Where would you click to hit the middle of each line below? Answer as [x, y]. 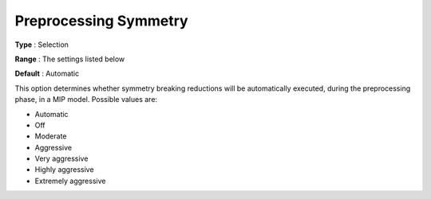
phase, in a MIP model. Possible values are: [86, 99]
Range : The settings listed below [70, 59]
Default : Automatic [47, 74]
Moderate [51, 136]
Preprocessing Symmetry [101, 21]
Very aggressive [61, 158]
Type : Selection [42, 45]
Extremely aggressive [70, 181]
